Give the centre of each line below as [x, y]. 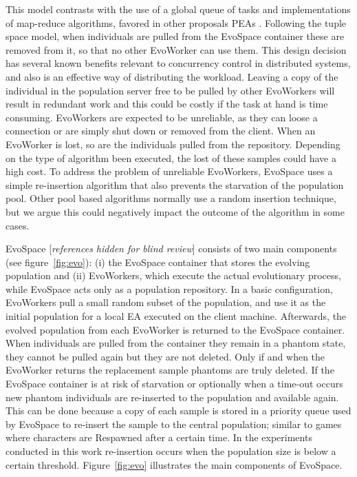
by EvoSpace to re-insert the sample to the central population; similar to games [174, 424]
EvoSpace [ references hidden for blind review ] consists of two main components [171, 248]
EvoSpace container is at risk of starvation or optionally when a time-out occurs [174, 384]
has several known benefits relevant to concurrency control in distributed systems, [178, 63]
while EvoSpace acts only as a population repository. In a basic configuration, [169, 288]
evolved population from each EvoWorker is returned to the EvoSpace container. [175, 329]
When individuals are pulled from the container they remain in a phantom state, [176, 343]
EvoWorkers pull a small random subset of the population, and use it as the [166, 302]
